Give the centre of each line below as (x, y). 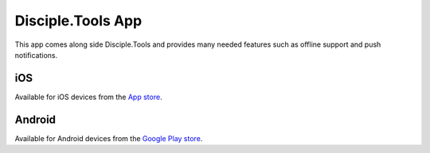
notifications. (36, 55)
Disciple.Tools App (78, 21)
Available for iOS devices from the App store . (88, 97)
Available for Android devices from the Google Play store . (109, 138)
